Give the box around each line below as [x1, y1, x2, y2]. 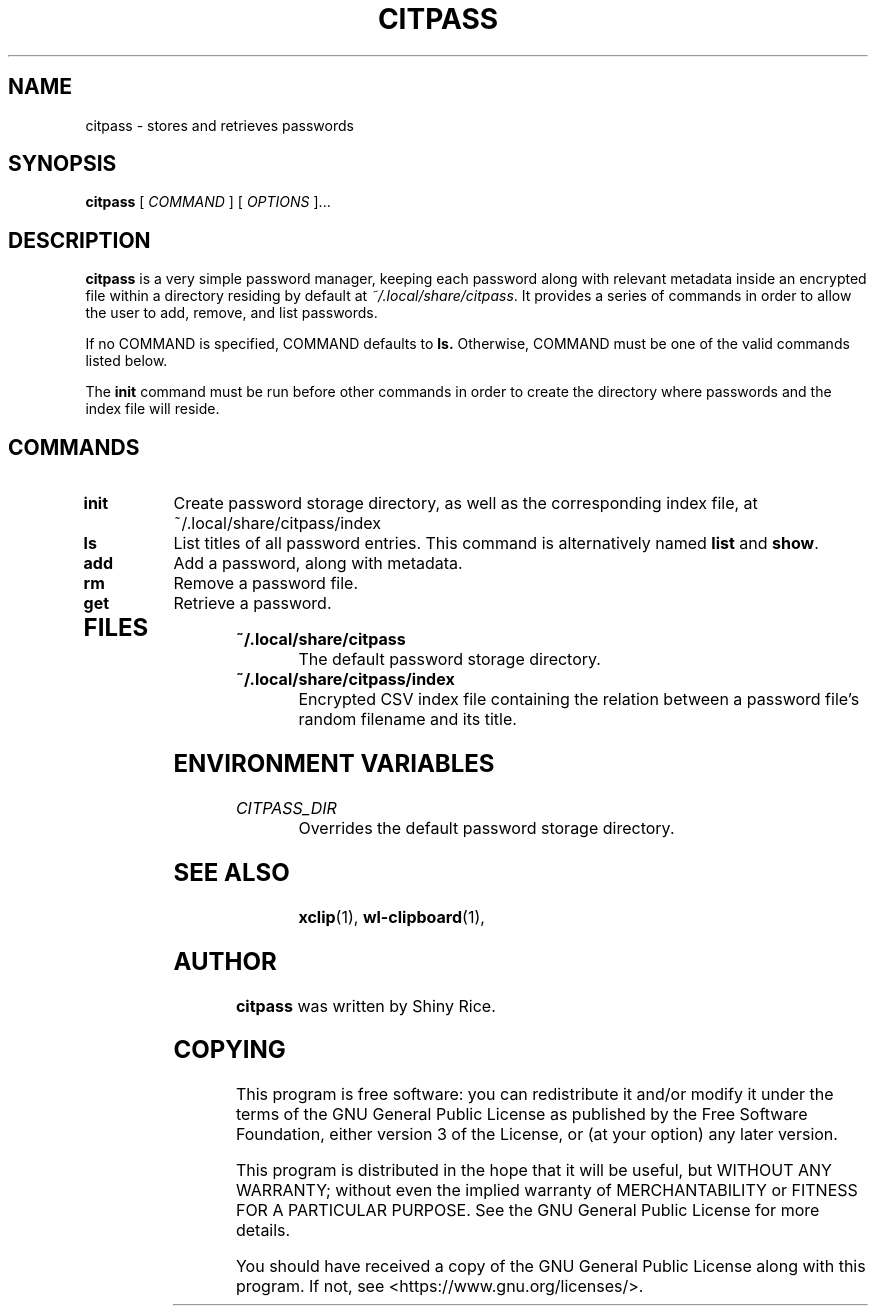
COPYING [173, 1035, 286, 1065]
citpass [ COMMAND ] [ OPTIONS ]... [85, 193, 331, 211]
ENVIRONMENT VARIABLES [173, 749, 495, 779]
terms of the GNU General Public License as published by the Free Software [235, 1104, 808, 1125]
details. [235, 1220, 291, 1241]
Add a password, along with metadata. [173, 553, 463, 574]
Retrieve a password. [173, 593, 332, 614]
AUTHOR [173, 946, 277, 976]
